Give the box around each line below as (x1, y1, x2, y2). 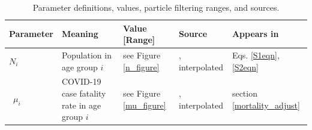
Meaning (61, 27, 98, 40)
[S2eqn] (232, 60, 259, 73)
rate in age (61, 98, 101, 111)
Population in (61, 49, 112, 61)
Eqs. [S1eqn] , (232, 49, 280, 61)
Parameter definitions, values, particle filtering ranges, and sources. (32, 1, 280, 13)
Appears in (232, 27, 279, 40)
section (232, 87, 257, 100)
